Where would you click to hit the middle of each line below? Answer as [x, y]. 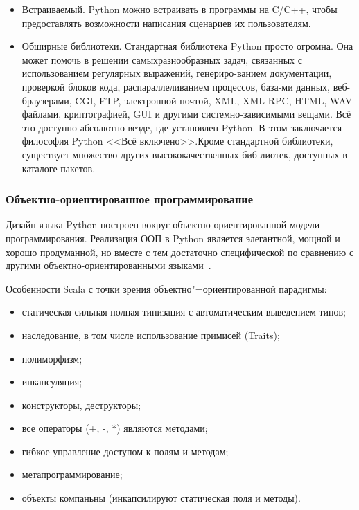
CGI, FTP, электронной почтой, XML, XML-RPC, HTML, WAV [214, 100]
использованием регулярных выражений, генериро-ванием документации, [177, 73]
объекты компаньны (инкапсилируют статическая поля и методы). [161, 498]
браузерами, [47, 100]
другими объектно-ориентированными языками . [108, 265]
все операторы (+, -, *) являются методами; [115, 428]
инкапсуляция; [52, 382]
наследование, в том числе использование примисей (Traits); [151, 335]
